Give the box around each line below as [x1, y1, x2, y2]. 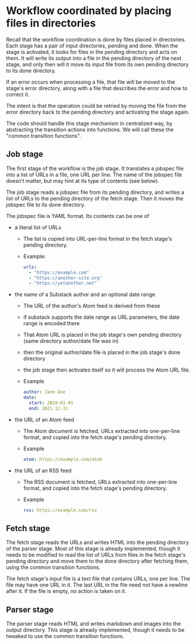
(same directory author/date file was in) [23, 338, 119, 345]
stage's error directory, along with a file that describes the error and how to [6, 84, 188, 91]
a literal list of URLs [14, 224, 61, 231]
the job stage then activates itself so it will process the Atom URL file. [23, 366, 190, 373]
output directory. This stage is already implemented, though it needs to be [6, 626, 185, 633]
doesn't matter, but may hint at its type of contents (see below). [6, 177, 160, 184]
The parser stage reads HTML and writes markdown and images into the [6, 620, 181, 628]
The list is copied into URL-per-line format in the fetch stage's [23, 235, 173, 242]
